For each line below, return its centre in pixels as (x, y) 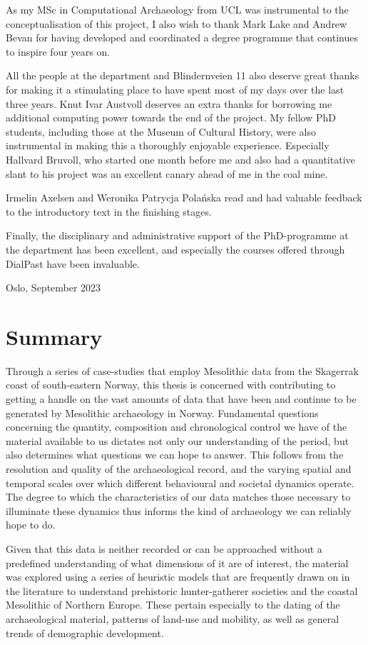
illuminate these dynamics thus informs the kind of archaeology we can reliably (179, 510)
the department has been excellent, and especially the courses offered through (175, 249)
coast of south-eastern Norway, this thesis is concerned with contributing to (171, 385)
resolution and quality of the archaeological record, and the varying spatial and (179, 468)
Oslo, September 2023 (53, 287)
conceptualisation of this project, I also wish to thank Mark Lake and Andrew (177, 23)
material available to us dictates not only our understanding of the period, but (178, 440)
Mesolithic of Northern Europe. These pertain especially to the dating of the (173, 605)
